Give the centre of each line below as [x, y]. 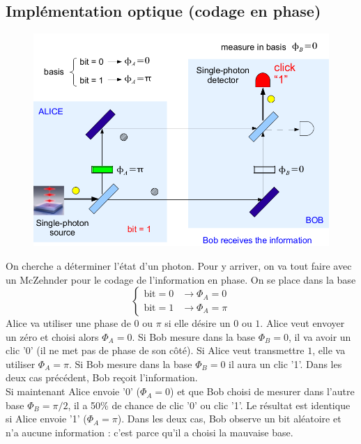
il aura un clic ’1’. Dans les [285, 363]
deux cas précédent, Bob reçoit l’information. [102, 377]
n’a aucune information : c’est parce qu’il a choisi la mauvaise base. [149, 432]
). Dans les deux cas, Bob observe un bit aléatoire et [229, 419]
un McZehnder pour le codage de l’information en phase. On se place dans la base [181, 279]
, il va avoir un [320, 336]
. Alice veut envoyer [302, 323]
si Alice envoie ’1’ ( [46, 419]
